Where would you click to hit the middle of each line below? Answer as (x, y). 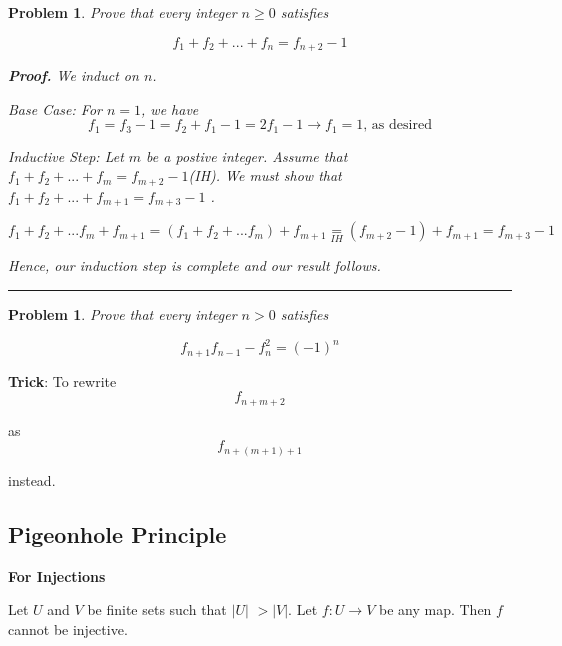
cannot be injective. (68, 628)
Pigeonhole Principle (117, 533)
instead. (32, 479)
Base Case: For (55, 108)
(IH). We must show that (265, 175)
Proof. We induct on (73, 75)
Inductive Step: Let (66, 155)
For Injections (57, 575)
